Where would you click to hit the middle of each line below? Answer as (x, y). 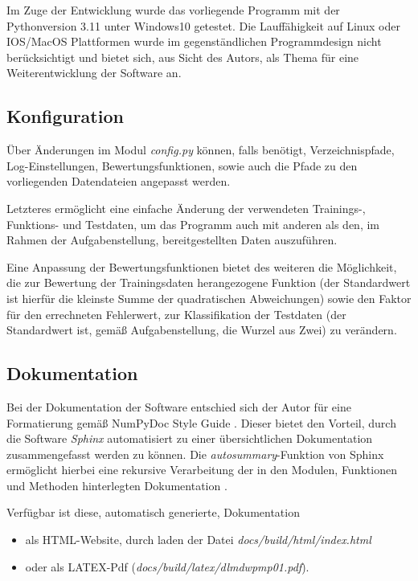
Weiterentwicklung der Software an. (94, 73)
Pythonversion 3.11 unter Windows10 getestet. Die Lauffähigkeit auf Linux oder (203, 25)
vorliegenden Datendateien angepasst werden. (119, 181)
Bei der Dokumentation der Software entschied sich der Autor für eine (179, 406)
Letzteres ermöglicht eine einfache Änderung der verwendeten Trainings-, (186, 208)
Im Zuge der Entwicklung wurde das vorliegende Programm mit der (173, 10)
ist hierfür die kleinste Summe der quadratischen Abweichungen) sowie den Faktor (209, 298)
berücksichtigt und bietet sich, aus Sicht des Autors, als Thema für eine (183, 57)
